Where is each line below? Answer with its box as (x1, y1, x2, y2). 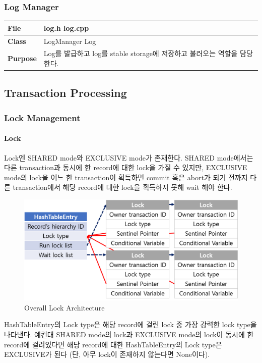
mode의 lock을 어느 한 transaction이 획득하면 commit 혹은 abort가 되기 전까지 (4, 172, 248, 182)
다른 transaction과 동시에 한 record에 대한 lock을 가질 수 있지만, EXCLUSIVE (4, 162, 247, 173)
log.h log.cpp (43, 22, 89, 33)
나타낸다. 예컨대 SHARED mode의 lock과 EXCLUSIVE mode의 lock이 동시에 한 (4, 329, 254, 340)
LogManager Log (43, 35, 96, 46)
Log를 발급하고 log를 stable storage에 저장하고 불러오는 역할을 (43, 48, 238, 59)
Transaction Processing (4, 85, 127, 100)
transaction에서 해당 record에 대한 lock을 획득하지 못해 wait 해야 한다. (13, 182, 232, 192)
